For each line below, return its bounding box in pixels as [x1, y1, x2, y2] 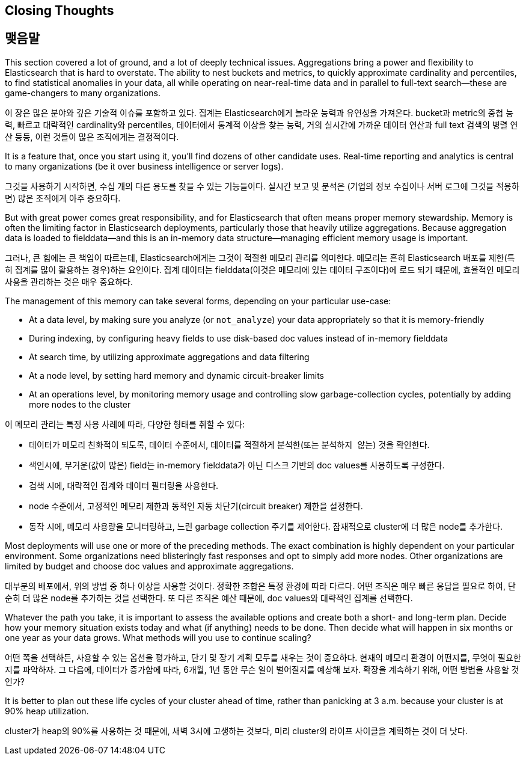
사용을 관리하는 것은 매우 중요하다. [5, 276, 133, 287]
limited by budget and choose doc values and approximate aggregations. [5, 560, 294, 571]
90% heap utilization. [5, 705, 89, 716]
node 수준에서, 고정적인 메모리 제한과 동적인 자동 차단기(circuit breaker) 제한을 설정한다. [29, 500, 363, 511]
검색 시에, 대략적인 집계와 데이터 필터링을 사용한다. [29, 480, 219, 491]
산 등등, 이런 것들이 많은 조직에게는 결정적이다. [5, 131, 179, 142]
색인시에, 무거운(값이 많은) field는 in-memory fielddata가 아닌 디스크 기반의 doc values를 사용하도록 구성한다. [29, 459, 445, 470]
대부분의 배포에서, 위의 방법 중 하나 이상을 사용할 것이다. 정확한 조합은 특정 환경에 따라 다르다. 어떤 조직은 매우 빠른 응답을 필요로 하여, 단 [5, 580, 516, 591]
